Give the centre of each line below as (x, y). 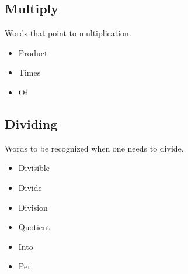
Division (33, 207)
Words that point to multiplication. (68, 33)
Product (33, 52)
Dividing (31, 123)
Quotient (34, 227)
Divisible (34, 168)
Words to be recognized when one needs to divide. (94, 148)
